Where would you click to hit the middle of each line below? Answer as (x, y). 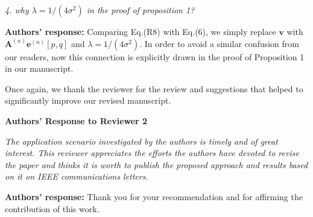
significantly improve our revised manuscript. (88, 100)
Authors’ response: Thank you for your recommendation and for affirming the (154, 196)
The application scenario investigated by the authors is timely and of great (141, 141)
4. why (17, 10)
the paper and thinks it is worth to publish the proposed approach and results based (156, 164)
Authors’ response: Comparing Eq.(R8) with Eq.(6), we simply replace (141, 31)
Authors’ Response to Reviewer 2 (76, 120)
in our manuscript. (39, 68)
